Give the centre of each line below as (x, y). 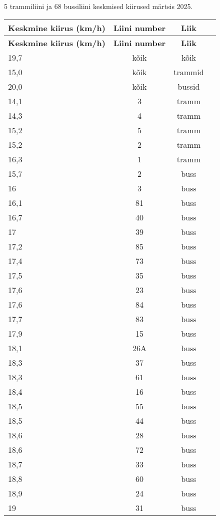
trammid (189, 72)
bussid (189, 86)
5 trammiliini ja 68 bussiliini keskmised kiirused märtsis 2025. (98, 6)
